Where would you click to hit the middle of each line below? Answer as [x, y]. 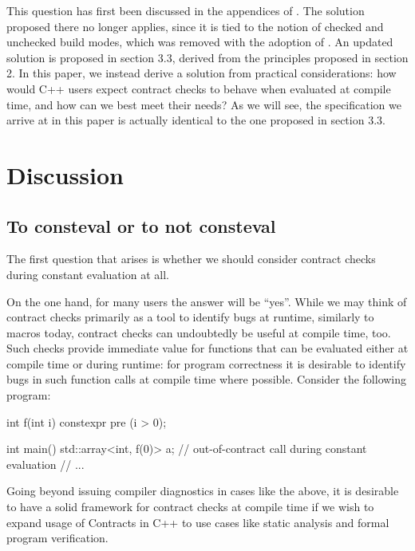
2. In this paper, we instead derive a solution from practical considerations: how [202, 73]
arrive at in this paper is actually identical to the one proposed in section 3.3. [196, 120]
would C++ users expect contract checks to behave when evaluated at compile [199, 88]
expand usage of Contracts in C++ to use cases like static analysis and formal [198, 522]
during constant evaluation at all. [88, 274]
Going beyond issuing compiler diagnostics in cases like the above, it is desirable [203, 491]
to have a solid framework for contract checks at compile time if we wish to [190, 507]
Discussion [65, 174]
